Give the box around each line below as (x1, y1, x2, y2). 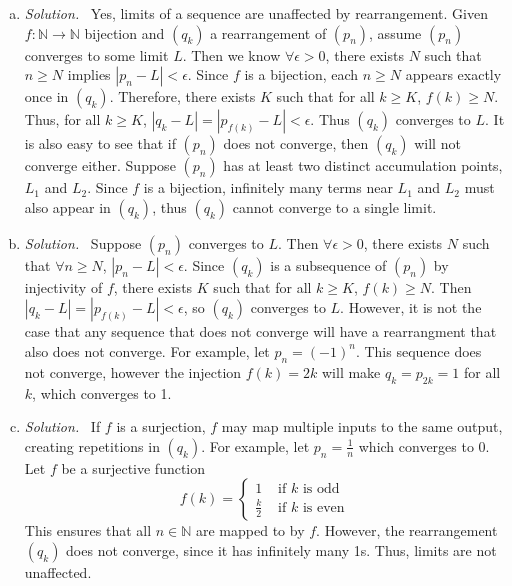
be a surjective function (61, 457, 206, 478)
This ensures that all (24, 520, 152, 541)
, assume (369, 22, 422, 43)
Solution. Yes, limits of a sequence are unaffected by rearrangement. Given (24, 3, 488, 23)
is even (302, 500, 345, 515)
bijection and (84, 22, 165, 43)
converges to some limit (24, 44, 169, 65)
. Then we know (182, 44, 281, 65)
